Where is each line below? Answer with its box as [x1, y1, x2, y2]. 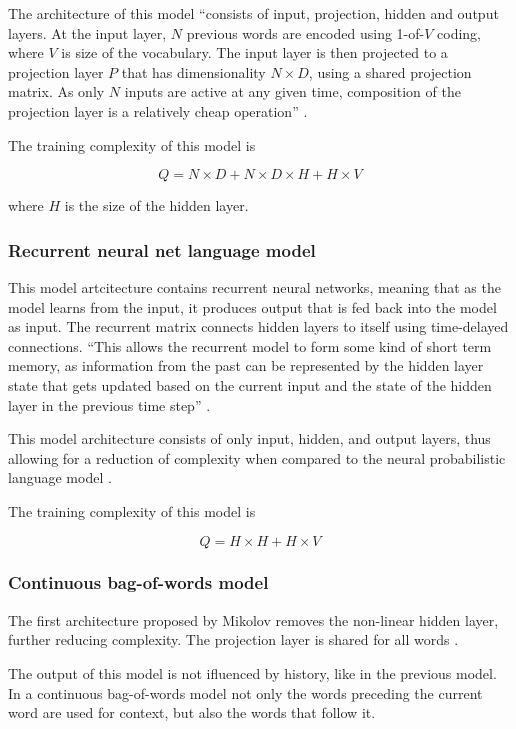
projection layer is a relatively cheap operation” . [8, 100, 308, 121]
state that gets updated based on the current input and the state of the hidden [8, 374, 492, 395]
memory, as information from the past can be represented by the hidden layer [8, 355, 484, 376]
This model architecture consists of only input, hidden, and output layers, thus [8, 428, 491, 449]
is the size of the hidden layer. [64, 195, 249, 216]
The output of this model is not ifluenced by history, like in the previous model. [8, 662, 497, 683]
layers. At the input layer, [8, 22, 167, 43]
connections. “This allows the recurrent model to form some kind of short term [8, 335, 492, 356]
